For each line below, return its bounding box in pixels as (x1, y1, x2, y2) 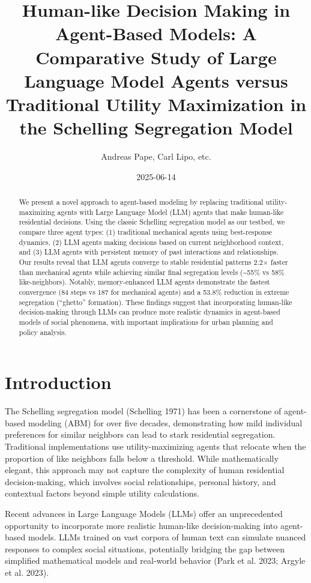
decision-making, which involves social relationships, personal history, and (5, 475, 276, 488)
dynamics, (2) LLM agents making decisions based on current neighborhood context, (19, 237, 284, 247)
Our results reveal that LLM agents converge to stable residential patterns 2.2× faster (19, 256, 288, 267)
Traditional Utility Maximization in (5, 91, 307, 116)
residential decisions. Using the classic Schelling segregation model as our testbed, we (19, 217, 285, 227)
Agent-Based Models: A (55, 21, 257, 46)
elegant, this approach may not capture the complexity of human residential (5, 464, 285, 476)
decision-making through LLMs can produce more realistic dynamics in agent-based (19, 307, 280, 317)
